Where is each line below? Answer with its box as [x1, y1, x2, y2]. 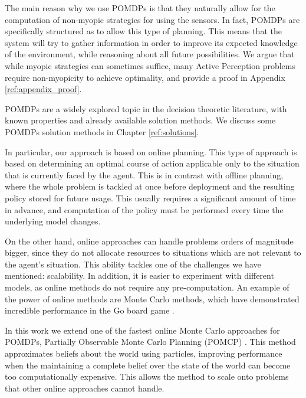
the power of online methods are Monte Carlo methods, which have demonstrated [5, 292, 300, 305]
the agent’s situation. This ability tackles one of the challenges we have [5, 257, 261, 270]
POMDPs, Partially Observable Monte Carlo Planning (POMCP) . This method [5, 335, 296, 348]
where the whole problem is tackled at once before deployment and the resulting [5, 180, 295, 193]
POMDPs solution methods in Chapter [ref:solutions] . [5, 125, 199, 138]
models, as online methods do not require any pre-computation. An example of [5, 281, 289, 293]
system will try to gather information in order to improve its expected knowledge [5, 36, 298, 48]
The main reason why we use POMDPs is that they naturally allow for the [5, 2, 275, 14]
